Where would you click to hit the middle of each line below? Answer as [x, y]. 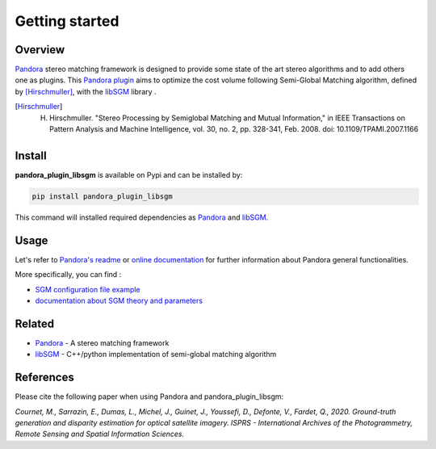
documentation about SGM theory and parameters [119, 300]
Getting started [67, 21]
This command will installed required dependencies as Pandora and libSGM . [142, 217]
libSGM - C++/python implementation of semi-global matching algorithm [156, 355]
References [44, 378]
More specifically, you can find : [68, 275]
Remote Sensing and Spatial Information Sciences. [100, 434]
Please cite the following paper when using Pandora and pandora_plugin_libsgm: [149, 397]
